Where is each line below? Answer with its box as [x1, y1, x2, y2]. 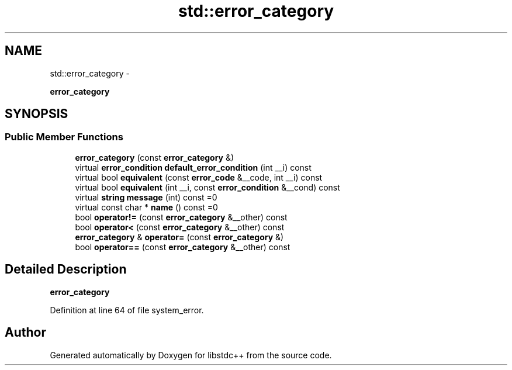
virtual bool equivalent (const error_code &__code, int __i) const [75, 172, 323, 182]
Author [5, 325, 46, 340]
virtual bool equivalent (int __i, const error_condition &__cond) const [75, 182, 340, 192]
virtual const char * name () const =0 [75, 202, 218, 212]
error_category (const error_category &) [75, 152, 234, 162]
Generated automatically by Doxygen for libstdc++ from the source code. [50, 350, 332, 360]
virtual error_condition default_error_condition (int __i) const [75, 162, 312, 172]
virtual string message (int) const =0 [75, 192, 217, 202]
